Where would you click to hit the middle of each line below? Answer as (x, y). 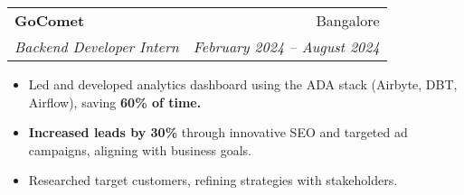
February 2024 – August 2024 (286, 46)
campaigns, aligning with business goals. (140, 149)
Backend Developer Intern (97, 46)
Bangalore (348, 20)
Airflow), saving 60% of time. (115, 102)
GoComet (50, 20)
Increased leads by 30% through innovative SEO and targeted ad (218, 132)
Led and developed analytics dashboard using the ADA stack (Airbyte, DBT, (243, 84)
